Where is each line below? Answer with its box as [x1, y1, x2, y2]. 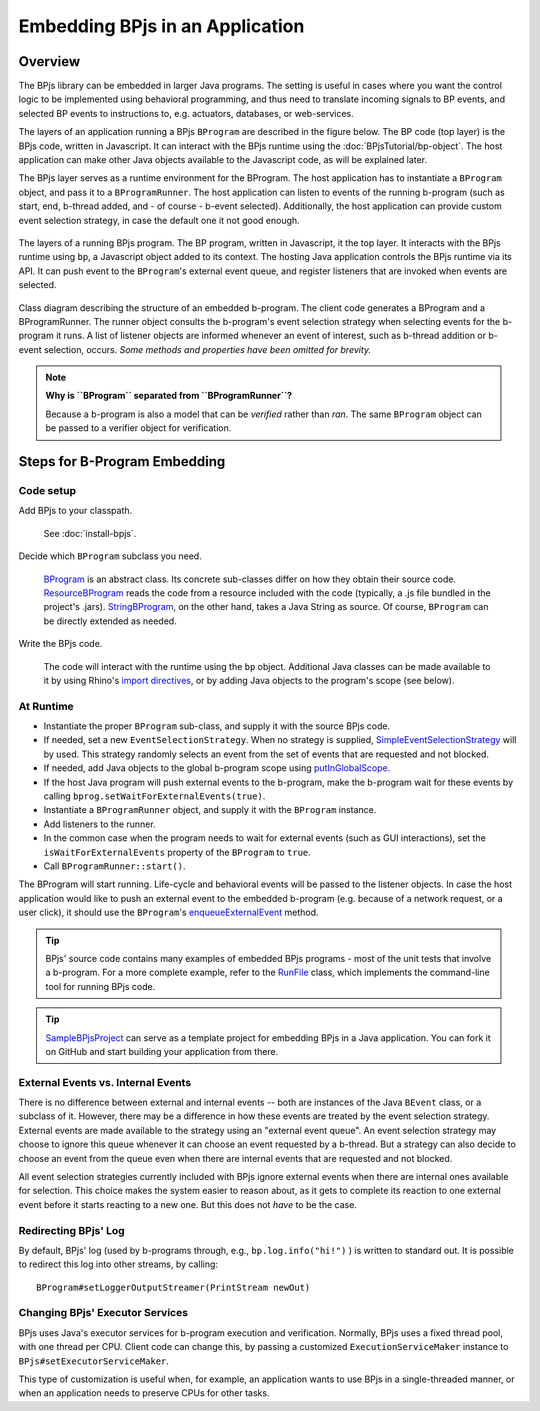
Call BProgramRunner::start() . [43, 860, 186, 872]
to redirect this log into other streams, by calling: [18, 1258, 219, 1270]
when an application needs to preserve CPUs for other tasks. [18, 1387, 270, 1399]
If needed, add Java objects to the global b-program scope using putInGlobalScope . [43, 762, 391, 774]
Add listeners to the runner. [43, 818, 156, 830]
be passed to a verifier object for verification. [45, 422, 232, 434]
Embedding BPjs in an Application [18, 15, 305, 37]
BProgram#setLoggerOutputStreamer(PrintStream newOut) [36, 1281, 311, 1293]
